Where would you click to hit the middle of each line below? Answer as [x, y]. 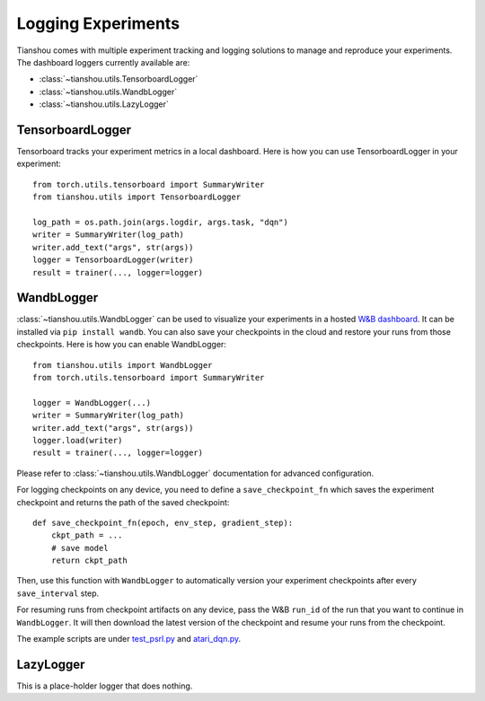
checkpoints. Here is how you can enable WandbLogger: [121, 345]
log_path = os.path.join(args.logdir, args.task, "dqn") [161, 222]
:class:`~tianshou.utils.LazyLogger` [104, 104]
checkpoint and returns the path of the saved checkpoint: [123, 502]
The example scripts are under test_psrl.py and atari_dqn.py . [129, 639]
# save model [79, 548]
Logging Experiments [98, 23]
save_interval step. [58, 593]
